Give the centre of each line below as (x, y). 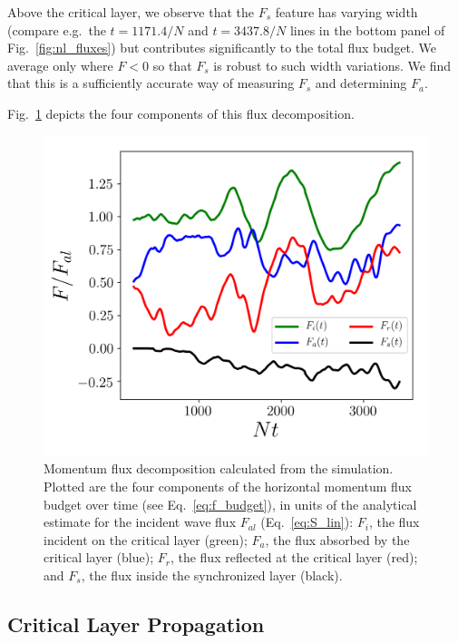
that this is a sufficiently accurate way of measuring (151, 83)
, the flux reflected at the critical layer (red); (294, 557)
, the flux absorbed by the (337, 539)
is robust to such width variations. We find (332, 65)
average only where (60, 65)
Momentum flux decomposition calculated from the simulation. (219, 468)
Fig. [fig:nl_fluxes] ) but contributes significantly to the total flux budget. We (222, 48)
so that (172, 65)
